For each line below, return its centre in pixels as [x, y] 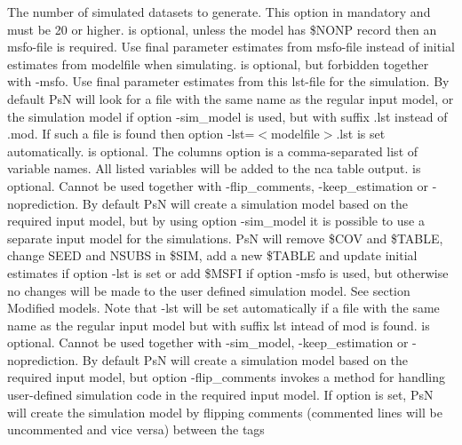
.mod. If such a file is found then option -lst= [131, 134]
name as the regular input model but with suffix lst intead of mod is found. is [219, 325]
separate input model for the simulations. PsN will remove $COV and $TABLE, [225, 238]
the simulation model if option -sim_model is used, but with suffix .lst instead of [227, 116]
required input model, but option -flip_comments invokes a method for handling [227, 377]
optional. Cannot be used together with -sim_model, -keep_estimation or [208, 342]
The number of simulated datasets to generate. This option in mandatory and [219, 12]
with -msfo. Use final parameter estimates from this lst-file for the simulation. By [228, 81]
